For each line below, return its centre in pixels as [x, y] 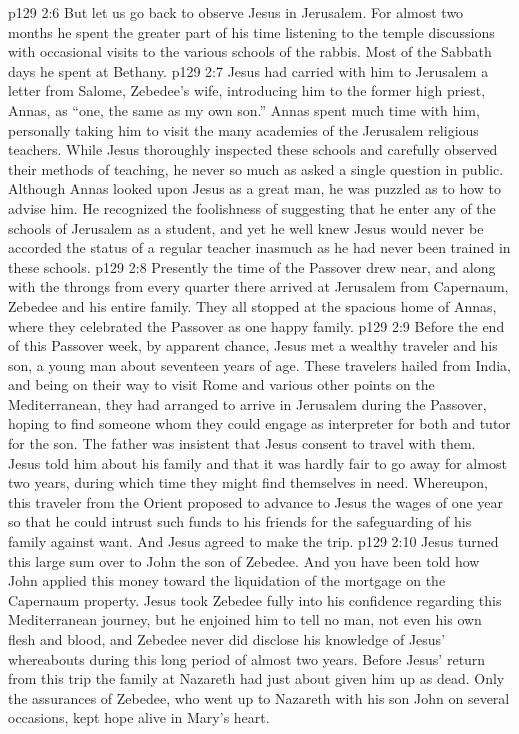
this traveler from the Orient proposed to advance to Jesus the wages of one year [256, 501]
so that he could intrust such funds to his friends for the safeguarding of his [240, 521]
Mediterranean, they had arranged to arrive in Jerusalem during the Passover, [247, 403]
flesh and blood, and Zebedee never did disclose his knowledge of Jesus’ [227, 639]
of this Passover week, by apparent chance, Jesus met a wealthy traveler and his [253, 345]
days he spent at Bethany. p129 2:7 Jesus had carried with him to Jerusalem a [248, 70]
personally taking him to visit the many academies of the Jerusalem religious [243, 129]
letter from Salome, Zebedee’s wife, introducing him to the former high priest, [247, 90]
